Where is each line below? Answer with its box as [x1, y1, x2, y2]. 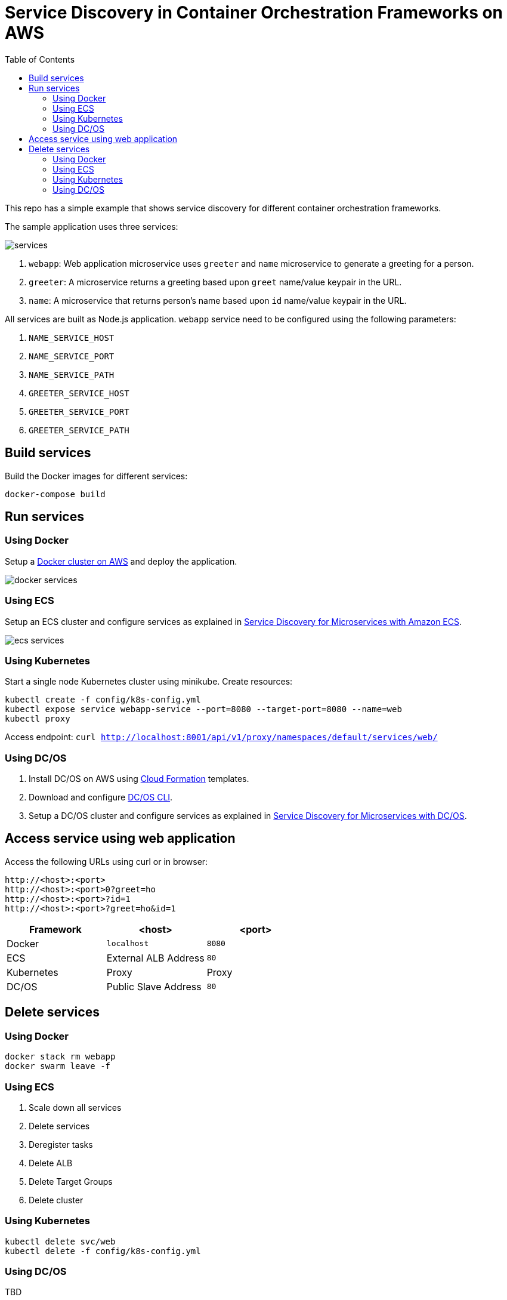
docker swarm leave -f [5, 1061, 111, 1071]
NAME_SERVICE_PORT [29, 351, 115, 361]
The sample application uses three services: [5, 221, 178, 232]
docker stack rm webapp [5, 1052, 116, 1062]
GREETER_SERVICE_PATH [29, 425, 129, 435]
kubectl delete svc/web [5, 1236, 116, 1246]
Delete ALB [29, 1157, 73, 1168]
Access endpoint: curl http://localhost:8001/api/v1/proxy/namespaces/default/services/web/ [5, 732, 438, 743]
